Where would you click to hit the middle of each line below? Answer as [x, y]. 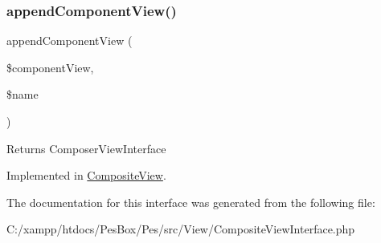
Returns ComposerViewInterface [86, 148]
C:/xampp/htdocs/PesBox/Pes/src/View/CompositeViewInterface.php [181, 229]
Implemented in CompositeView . [86, 175]
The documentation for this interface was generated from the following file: [191, 202]
